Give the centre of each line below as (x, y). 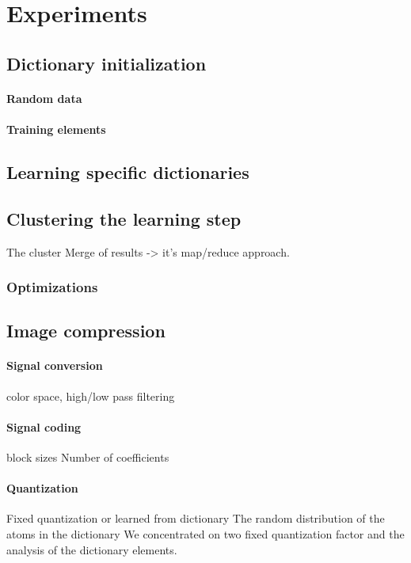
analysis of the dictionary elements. (92, 549)
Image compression (86, 331)
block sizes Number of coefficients (88, 456)
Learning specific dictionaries (128, 171)
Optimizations (52, 287)
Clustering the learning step (124, 218)
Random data (44, 98)
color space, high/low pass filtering (91, 396)
